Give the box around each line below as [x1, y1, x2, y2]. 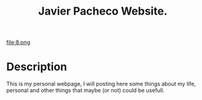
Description [6, 60, 67, 74]
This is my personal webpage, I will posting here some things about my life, [6, 80, 196, 88]
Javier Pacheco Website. [38, 4, 168, 18]
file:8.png [6, 38, 31, 46]
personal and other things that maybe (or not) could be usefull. [6, 87, 165, 94]
